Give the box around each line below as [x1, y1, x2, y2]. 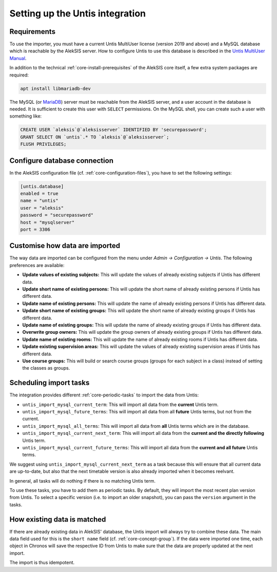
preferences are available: [9, 262, 65, 268]
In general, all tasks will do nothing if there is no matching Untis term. [9, 478, 156, 484]
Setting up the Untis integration [9, 8, 146, 19]
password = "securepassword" [20, 212, 94, 218]
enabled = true [20, 190, 58, 197]
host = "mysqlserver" [20, 219, 75, 225]
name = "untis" [20, 198, 58, 204]
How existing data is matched [9, 515, 106, 524]
